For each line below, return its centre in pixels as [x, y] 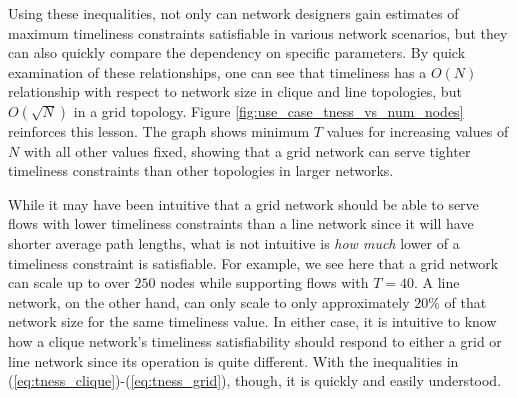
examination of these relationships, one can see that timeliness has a [217, 71]
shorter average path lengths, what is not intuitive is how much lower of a [234, 242]
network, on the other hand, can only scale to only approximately [209, 301]
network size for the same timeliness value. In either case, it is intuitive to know [252, 321]
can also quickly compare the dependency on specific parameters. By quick [237, 52]
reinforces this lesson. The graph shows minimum [159, 130]
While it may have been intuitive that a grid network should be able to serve [243, 203]
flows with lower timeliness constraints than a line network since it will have [241, 223]
